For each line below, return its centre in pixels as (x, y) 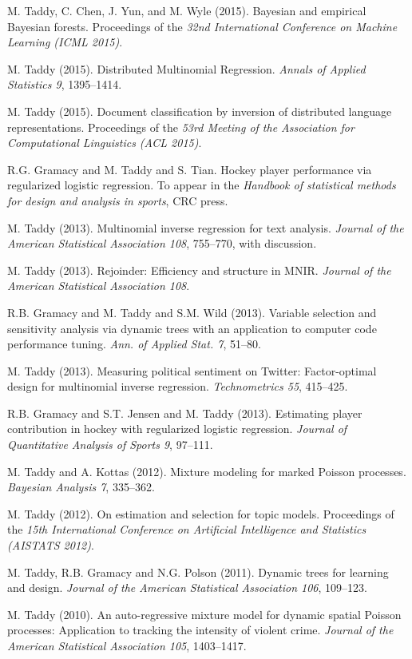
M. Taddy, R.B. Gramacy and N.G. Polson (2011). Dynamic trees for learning (198, 572)
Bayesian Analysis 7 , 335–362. (81, 487)
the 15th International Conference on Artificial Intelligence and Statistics (187, 529)
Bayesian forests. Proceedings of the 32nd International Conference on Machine (202, 26)
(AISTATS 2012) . (51, 545)
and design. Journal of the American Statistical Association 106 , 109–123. (187, 588)
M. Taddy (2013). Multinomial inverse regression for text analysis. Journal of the (206, 227)
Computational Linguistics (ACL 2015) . (105, 143)
